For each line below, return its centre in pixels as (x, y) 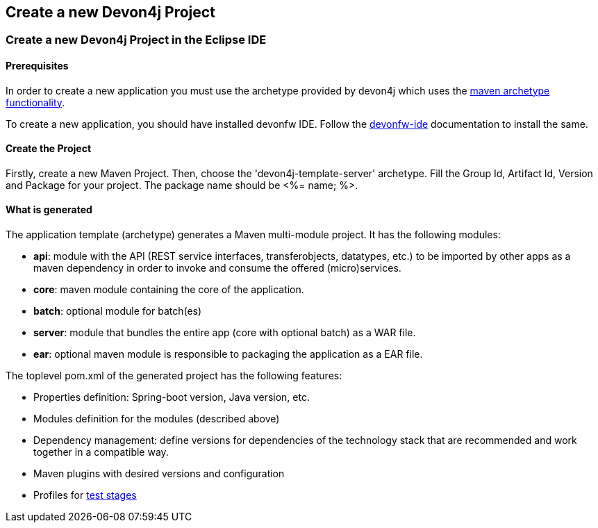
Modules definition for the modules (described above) (157, 419)
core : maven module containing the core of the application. (169, 290)
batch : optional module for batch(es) (118, 311)
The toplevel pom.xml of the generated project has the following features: (174, 376)
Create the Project (49, 149)
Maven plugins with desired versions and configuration (159, 474)
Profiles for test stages (85, 495)
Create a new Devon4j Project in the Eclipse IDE (136, 40)
